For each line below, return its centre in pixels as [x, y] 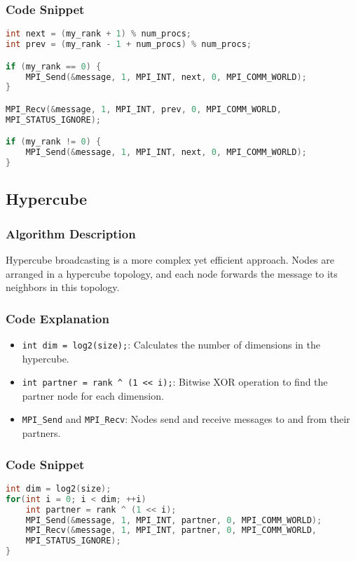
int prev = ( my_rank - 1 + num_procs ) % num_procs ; [129, 45]
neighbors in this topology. [63, 287]
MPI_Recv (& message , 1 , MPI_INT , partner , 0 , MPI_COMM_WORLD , [171, 530]
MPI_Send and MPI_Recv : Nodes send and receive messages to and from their [186, 419]
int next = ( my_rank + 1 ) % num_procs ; [99, 34]
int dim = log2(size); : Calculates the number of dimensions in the [171, 344]
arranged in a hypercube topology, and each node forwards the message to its [172, 273]
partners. [41, 433]
